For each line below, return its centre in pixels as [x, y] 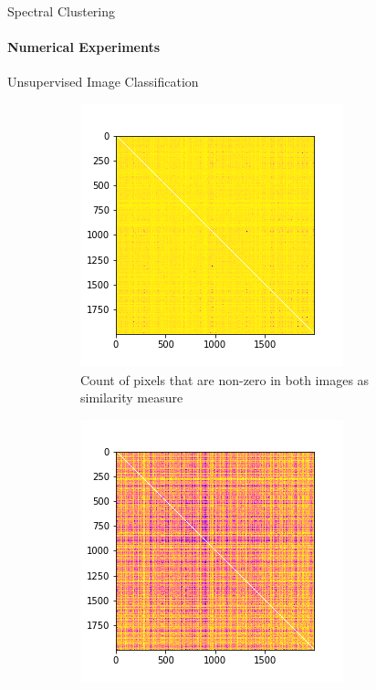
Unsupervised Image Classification [103, 82]
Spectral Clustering [62, 11]
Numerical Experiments [84, 47]
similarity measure [132, 397]
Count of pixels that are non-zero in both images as [225, 379]
